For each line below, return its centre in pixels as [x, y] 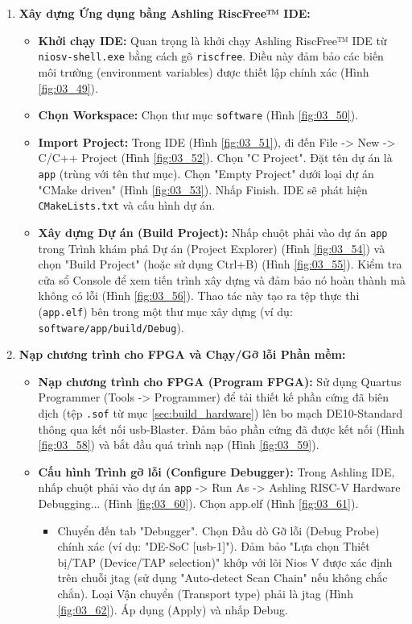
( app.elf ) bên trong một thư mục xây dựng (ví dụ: [165, 311]
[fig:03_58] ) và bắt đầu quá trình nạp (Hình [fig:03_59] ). [179, 445]
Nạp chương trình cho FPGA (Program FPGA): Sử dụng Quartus [220, 381]
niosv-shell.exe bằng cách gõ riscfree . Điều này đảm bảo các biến [211, 56]
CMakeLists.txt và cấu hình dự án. [127, 205]
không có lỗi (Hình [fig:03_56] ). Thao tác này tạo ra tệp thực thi [199, 295]
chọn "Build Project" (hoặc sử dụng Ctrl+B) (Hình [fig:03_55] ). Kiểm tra [220, 264]
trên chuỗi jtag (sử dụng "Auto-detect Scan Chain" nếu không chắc [222, 578]
